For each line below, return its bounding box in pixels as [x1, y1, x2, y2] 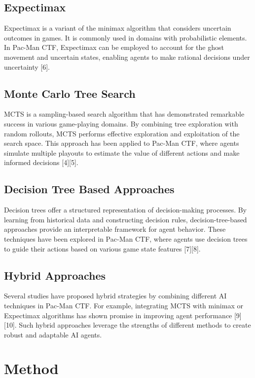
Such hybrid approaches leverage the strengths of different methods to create [19, 320, 251, 330]
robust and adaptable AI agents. [4, 329, 102, 339]
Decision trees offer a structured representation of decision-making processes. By [4, 205, 247, 215]
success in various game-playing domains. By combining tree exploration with [4, 118, 238, 128]
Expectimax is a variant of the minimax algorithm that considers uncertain [4, 23, 231, 33]
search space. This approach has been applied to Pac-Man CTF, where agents [4, 138, 239, 148]
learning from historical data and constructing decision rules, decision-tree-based [4, 214, 247, 224]
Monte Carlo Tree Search [4, 85, 136, 101]
